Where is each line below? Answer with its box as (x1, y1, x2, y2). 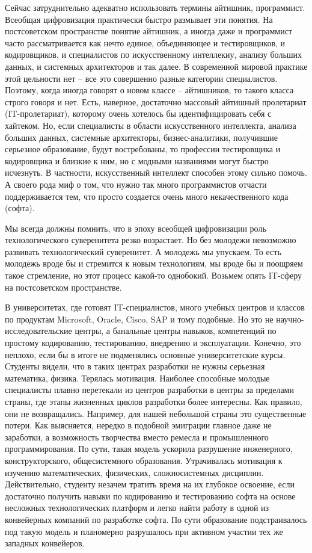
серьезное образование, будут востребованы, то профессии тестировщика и (5, 143, 281, 155)
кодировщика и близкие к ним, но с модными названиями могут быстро (5, 154, 269, 167)
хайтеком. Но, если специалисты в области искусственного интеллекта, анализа (5, 119, 296, 131)
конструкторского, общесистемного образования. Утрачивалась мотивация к (5, 454, 283, 466)
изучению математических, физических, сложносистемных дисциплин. (5, 466, 264, 478)
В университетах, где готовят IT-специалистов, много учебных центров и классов (5, 301, 305, 314)
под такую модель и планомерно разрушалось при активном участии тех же (5, 525, 283, 537)
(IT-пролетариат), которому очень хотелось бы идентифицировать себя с (5, 107, 272, 120)
